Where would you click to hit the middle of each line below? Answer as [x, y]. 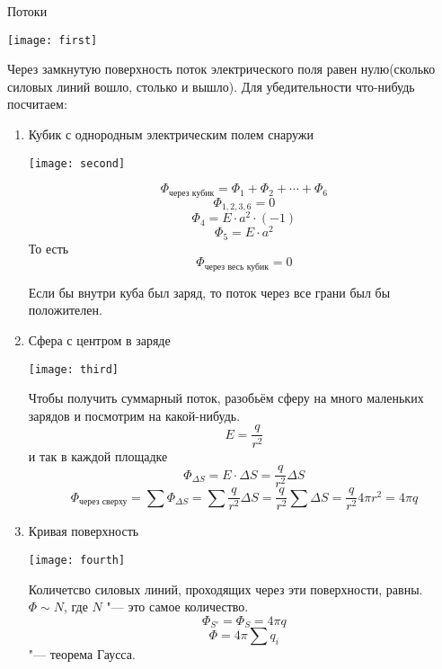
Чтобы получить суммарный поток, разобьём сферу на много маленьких [226, 398]
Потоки [27, 11]
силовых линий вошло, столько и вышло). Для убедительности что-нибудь [211, 86]
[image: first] [53, 40]
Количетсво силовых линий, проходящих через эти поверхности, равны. [225, 589]
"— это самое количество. [177, 607]
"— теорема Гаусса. [82, 654]
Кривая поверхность [84, 531]
